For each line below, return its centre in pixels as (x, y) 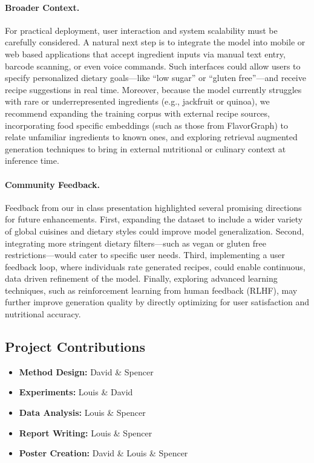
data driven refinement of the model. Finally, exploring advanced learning (141, 278)
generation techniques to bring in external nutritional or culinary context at (146, 148)
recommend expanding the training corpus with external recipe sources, (137, 113)
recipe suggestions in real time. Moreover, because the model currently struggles (153, 89)
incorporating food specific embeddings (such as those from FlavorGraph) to (146, 125)
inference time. (32, 160)
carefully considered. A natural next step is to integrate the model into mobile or (155, 42)
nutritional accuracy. (43, 314)
